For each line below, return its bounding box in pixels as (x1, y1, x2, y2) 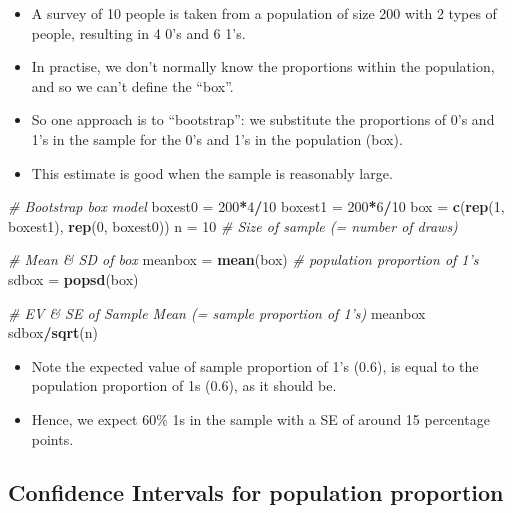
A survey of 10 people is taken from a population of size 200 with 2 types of (31, 3, 497, 23)
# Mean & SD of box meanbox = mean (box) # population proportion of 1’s (8, 249, 479, 270)
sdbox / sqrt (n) (8, 322, 98, 343)
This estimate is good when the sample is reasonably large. (31, 162, 393, 183)
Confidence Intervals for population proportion (8, 477, 504, 508)
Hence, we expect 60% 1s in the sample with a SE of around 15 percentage (31, 408, 490, 429)
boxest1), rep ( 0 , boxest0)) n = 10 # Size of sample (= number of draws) (8, 215, 458, 236)
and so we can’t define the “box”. (31, 75, 234, 96)
